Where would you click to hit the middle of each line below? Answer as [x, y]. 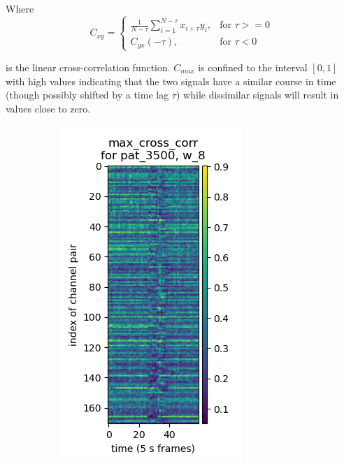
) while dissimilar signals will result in [257, 95]
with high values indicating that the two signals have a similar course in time [171, 81]
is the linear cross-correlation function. [88, 67]
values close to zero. [48, 108]
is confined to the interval [253, 67]
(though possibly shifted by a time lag [87, 95]
